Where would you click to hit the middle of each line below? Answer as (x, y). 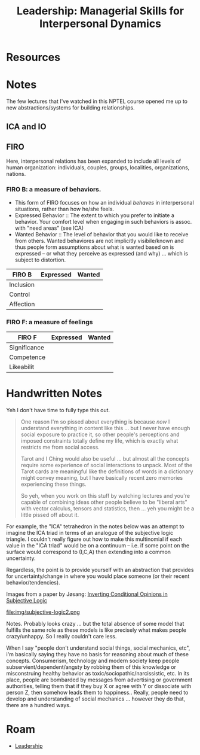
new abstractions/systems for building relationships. (70, 108)
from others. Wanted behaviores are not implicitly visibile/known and (99, 240)
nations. (16, 174)
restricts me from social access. (60, 447)
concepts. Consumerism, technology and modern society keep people (93, 660)
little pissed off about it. (50, 515)
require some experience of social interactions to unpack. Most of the (107, 465)
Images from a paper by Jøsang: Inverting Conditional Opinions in (87, 594)
